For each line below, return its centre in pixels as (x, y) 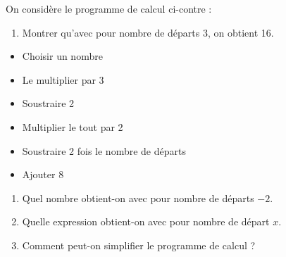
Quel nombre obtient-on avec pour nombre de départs (138, 198)
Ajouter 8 (43, 174)
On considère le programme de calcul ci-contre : (109, 8)
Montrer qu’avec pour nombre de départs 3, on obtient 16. (148, 32)
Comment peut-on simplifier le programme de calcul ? (139, 245)
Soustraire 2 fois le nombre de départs (104, 150)
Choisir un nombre (62, 56)
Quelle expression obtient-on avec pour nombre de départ (146, 221)
